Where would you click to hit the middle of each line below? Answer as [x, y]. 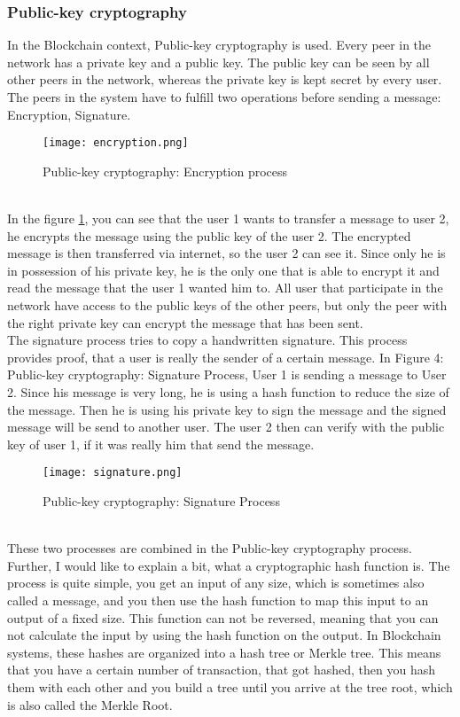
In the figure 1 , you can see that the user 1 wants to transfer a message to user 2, [228, 218]
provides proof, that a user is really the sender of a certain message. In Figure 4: [226, 357]
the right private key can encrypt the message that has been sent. [185, 322]
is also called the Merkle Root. [90, 704]
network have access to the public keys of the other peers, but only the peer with [227, 305]
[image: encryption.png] [116, 143]
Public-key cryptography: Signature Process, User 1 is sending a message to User [227, 374]
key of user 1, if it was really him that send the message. [161, 444]
